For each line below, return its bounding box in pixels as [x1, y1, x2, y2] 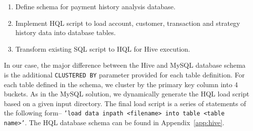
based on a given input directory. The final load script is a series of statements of [4, 98, 246, 108]
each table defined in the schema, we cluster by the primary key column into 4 [4, 79, 238, 89]
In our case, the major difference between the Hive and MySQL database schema [4, 60, 246, 70]
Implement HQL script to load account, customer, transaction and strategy [15, 18, 240, 28]
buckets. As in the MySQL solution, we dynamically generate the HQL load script [4, 89, 250, 99]
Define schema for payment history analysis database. [15, 1, 175, 11]
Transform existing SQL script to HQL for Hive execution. [15, 43, 190, 54]
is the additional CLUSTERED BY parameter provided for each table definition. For [4, 69, 245, 79]
